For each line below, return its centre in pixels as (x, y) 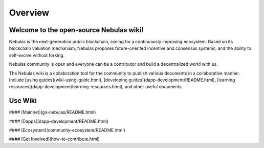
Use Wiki (23, 101)
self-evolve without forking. (37, 55)
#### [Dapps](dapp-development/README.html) (59, 121)
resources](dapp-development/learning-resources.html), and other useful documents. (96, 87)
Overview (29, 13)
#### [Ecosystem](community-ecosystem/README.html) (67, 130)
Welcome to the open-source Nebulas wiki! (76, 30)
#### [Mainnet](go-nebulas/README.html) (53, 112)
